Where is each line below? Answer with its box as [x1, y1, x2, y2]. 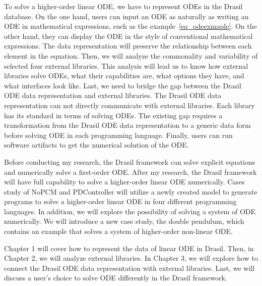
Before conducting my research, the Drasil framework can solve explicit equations [4, 156, 255, 167]
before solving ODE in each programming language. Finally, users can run [4, 129, 233, 140]
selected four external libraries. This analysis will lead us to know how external [4, 60, 248, 71]
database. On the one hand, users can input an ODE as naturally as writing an [4, 11, 249, 21]
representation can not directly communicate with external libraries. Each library [4, 100, 255, 110]
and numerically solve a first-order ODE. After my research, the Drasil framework [4, 166, 257, 177]
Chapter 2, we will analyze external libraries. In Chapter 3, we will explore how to [4, 253, 258, 263]
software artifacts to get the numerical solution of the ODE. [4, 139, 189, 150]
